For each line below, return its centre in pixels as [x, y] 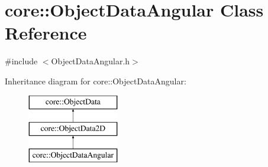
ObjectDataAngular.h [91, 61]
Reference [46, 33]
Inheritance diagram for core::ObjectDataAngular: [96, 81]
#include [21, 61]
